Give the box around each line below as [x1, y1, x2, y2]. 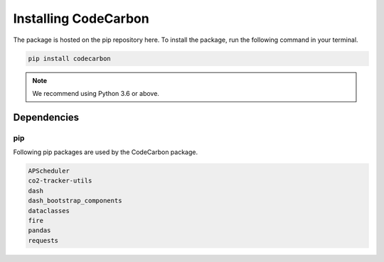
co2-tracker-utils [28, 177, 92, 185]
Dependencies [13, 111, 80, 124]
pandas [28, 226, 51, 234]
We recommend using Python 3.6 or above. [32, 89, 160, 97]
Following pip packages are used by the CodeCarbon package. [13, 148, 198, 156]
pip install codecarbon [28, 54, 112, 62]
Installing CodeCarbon [13, 11, 149, 26]
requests [28, 236, 59, 244]
